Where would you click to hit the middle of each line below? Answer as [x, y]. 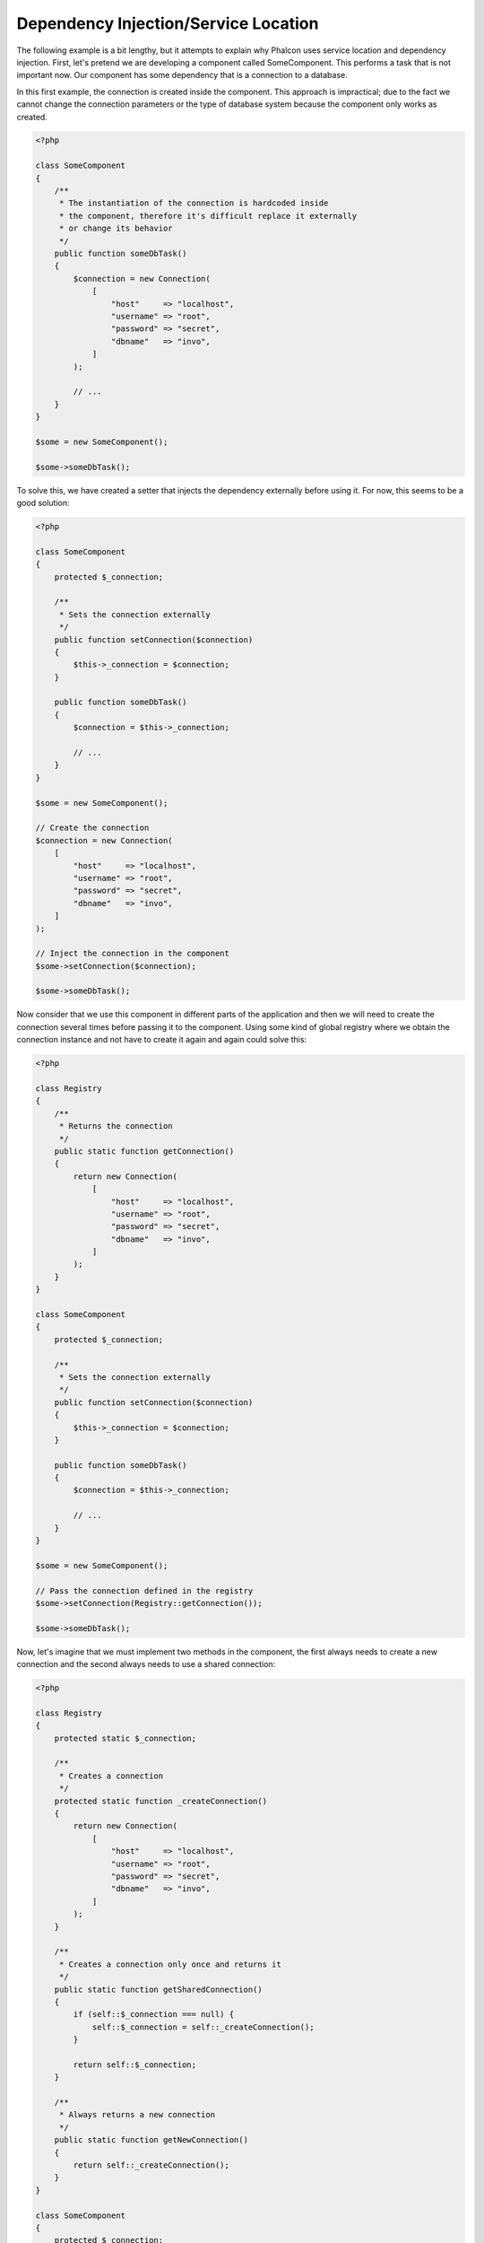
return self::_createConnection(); [151, 2165]
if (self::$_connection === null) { [154, 2015]
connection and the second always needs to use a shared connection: [146, 1664]
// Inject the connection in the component [133, 954]
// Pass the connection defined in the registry [144, 1591]
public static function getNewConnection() [151, 2140]
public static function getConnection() [144, 1151]
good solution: [43, 503]
